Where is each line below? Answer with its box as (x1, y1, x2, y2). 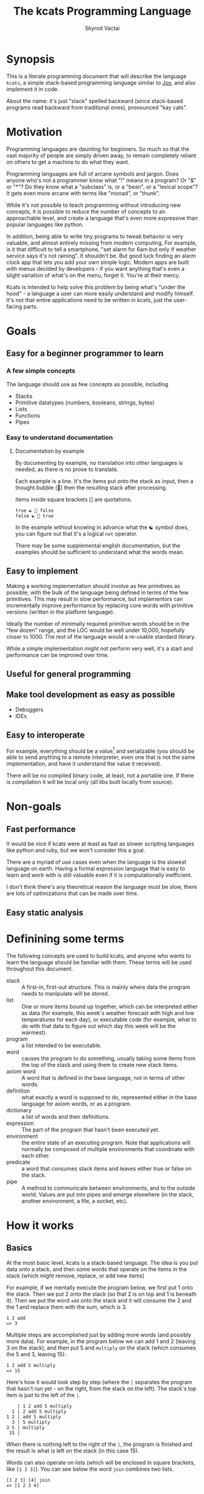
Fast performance (6, 824, 76, 834)
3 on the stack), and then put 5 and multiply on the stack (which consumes (6, 1344, 196, 1351)
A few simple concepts (6, 367, 76, 375)
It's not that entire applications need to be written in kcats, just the (6, 296, 172, 303)
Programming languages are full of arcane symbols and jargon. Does (6, 170, 179, 178)
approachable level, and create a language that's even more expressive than (6, 214, 198, 221)
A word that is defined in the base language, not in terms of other (21, 1074, 186, 1081)
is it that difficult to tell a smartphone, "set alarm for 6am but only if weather (6, 245, 197, 253)
